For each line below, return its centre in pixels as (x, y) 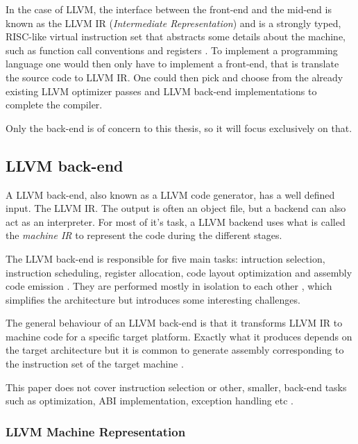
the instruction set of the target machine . (95, 364)
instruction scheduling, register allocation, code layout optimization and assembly (179, 272)
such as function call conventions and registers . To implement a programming (172, 50)
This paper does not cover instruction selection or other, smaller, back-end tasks (176, 387)
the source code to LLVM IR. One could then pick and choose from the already (174, 77)
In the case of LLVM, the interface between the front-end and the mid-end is (169, 9)
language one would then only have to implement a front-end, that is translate (172, 64)
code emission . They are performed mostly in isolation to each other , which (169, 286)
